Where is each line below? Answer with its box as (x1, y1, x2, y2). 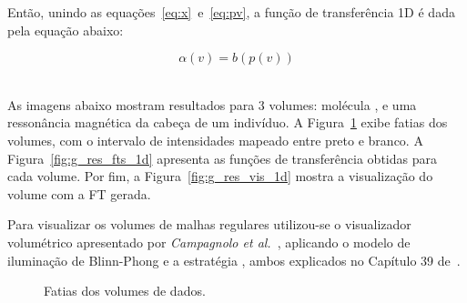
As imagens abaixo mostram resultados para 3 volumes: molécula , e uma (7, 95, 417, 114)
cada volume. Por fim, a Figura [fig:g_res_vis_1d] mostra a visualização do (7, 167, 433, 186)
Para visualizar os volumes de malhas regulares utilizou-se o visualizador (7, 215, 411, 234)
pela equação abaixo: (7, 20, 124, 39)
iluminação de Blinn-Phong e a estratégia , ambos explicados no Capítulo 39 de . (7, 250, 461, 269)
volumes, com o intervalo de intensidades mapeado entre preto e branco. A (7, 130, 423, 149)
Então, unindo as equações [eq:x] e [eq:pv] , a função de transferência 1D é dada (7, 3, 455, 21)
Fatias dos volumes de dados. (44, 281, 206, 300)
